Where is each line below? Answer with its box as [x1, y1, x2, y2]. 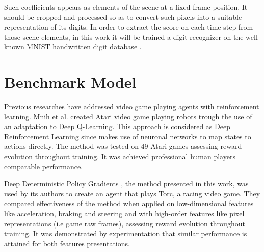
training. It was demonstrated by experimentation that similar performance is [4, 228, 247, 239]
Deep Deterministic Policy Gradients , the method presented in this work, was [4, 178, 249, 189]
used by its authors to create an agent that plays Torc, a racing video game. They [4, 188, 260, 198]
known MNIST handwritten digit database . [4, 41, 142, 52]
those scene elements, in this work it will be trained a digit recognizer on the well [4, 31, 258, 42]
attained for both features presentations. [4, 238, 130, 248]
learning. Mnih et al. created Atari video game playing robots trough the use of [4, 111, 252, 121]
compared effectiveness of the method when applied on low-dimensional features [4, 198, 254, 209]
